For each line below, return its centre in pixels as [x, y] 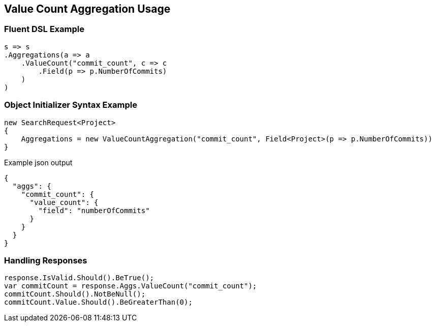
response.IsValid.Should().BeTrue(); [79, 278]
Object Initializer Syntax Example [71, 105]
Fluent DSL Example [44, 29]
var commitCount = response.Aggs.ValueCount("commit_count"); [131, 286]
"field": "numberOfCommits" [94, 210]
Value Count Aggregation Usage [87, 9]
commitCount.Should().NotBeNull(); [75, 294]
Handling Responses [46, 260]
